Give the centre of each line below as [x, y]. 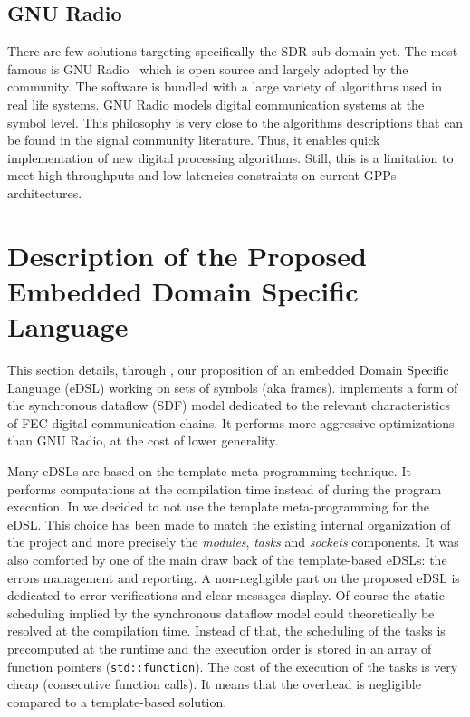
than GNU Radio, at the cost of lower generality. [143, 440]
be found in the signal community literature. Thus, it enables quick [194, 140]
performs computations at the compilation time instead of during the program [225, 488]
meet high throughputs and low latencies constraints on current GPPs [202, 175]
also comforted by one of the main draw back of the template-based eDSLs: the [227, 559]
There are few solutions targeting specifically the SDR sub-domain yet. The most [233, 51]
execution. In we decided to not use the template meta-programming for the [219, 507]
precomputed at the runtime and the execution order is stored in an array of [220, 648]
